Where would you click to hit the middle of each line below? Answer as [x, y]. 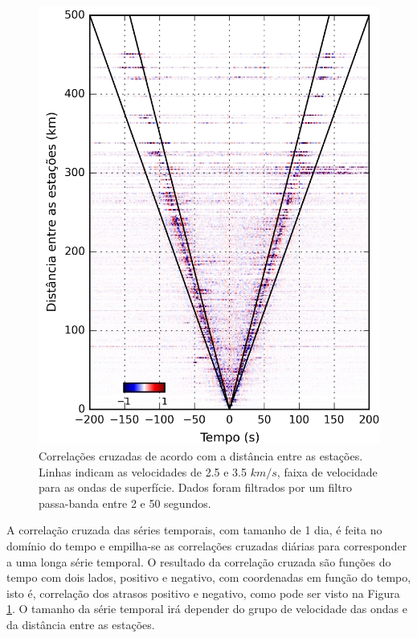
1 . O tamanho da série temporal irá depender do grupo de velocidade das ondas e [207, 609]
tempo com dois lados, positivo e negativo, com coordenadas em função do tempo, [209, 577]
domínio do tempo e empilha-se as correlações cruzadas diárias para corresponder [207, 546]
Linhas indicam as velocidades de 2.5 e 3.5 [143, 471]
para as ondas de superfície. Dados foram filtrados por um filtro [196, 487]
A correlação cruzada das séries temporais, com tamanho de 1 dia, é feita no [194, 530]
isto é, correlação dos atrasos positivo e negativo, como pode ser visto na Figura [203, 593]
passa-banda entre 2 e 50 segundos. [125, 503]
